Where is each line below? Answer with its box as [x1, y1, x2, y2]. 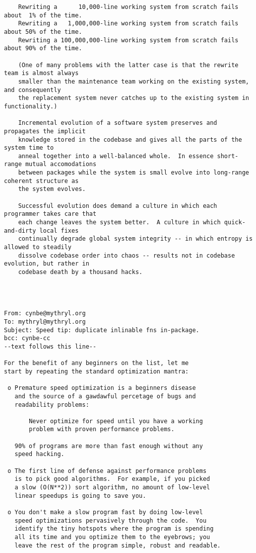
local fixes [39, 227, 79, 234]
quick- [224, 219, 246, 226]
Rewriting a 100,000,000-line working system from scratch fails [18, 36, 239, 44]
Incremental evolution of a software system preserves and [18, 119, 217, 127]
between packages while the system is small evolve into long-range [18, 169, 249, 177]
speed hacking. [14, 451, 64, 458]
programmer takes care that [4, 210, 97, 218]
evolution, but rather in [4, 260, 89, 268]
